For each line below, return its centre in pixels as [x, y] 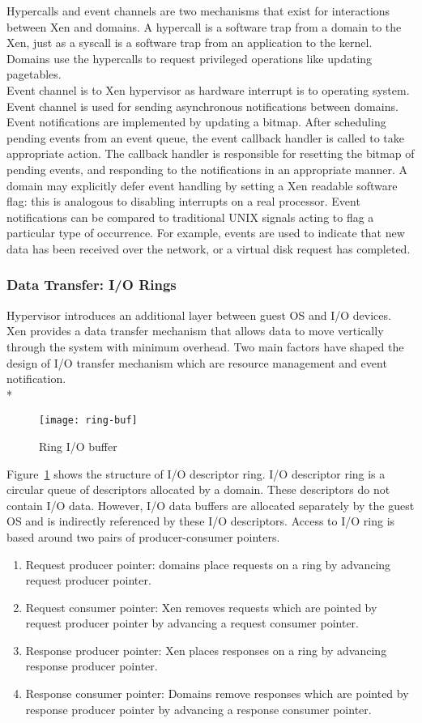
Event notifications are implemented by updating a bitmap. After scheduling [196, 122]
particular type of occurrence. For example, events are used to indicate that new [206, 233]
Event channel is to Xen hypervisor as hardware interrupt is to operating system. [208, 89]
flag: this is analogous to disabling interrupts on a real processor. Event [183, 201]
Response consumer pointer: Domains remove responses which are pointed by [217, 693]
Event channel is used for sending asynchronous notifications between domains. [202, 106]
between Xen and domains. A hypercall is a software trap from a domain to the [204, 26]
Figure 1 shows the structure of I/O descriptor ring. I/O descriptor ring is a [196, 473]
